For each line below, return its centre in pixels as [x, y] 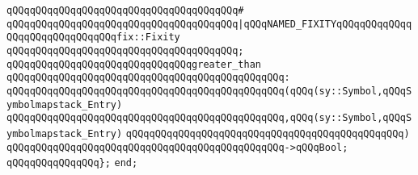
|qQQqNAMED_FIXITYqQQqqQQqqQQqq [325, 24]
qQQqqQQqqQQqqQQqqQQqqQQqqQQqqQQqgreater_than [134, 64]
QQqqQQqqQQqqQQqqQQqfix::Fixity [93, 37]
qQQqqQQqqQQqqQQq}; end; [72, 163]
